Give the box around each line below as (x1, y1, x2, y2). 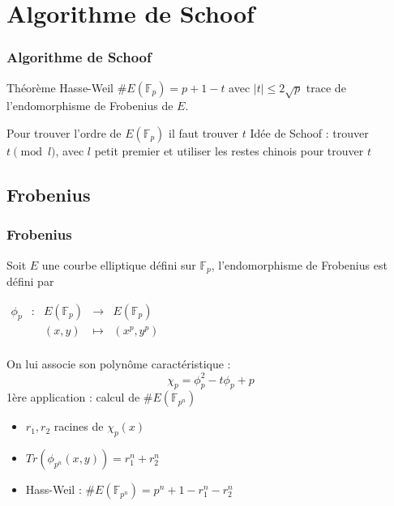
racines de (54, 418, 104, 435)
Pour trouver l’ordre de (6, 124, 122, 141)
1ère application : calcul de (6, 389, 140, 406)
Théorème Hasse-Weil (6, 79, 113, 96)
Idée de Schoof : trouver (250, 124, 369, 141)
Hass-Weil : (25, 481, 82, 498)
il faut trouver (169, 124, 239, 141)
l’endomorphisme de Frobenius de (6, 97, 173, 114)
